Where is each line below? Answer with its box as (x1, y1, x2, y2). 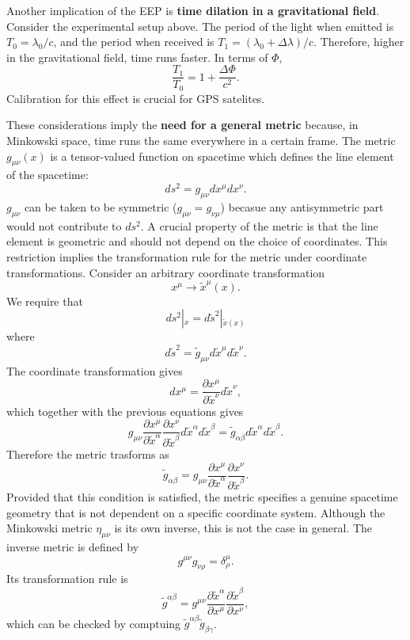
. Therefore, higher (313, 33, 404, 50)
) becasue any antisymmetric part (220, 198, 384, 215)
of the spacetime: (6, 166, 89, 183)
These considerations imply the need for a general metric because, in (6, 116, 359, 133)
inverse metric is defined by (6, 539, 139, 555)
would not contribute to (6, 217, 122, 234)
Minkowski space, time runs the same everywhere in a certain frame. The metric (6, 132, 396, 149)
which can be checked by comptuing (6, 615, 181, 631)
